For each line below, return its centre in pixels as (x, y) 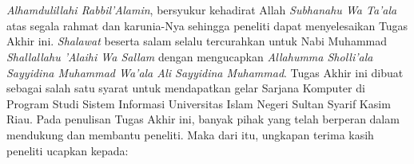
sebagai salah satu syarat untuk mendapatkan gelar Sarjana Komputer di (186, 88)
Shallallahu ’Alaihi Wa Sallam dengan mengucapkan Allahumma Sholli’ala (190, 56)
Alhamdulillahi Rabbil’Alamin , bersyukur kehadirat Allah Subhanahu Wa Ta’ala (202, 10)
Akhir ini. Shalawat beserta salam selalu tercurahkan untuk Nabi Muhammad (197, 41)
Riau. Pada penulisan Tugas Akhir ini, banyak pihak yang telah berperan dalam (203, 119)
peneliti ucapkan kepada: (68, 150)
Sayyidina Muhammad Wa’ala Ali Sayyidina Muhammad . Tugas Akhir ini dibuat (205, 72)
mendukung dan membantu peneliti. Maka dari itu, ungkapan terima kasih (190, 134)
